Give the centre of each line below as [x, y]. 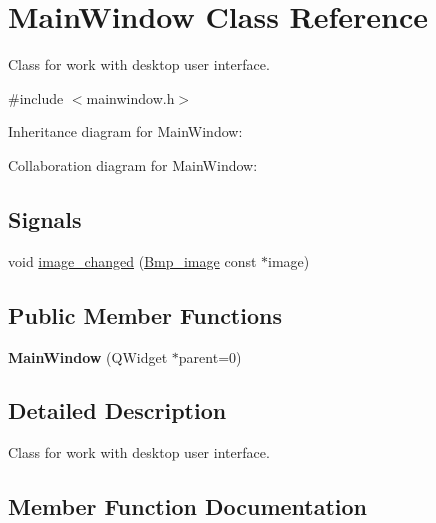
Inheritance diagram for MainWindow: [125, 131]
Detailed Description [117, 410]
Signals [45, 218]
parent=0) [210, 356]
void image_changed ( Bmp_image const [132, 260]
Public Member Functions [145, 314]
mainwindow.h [130, 97]
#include [36, 97]
